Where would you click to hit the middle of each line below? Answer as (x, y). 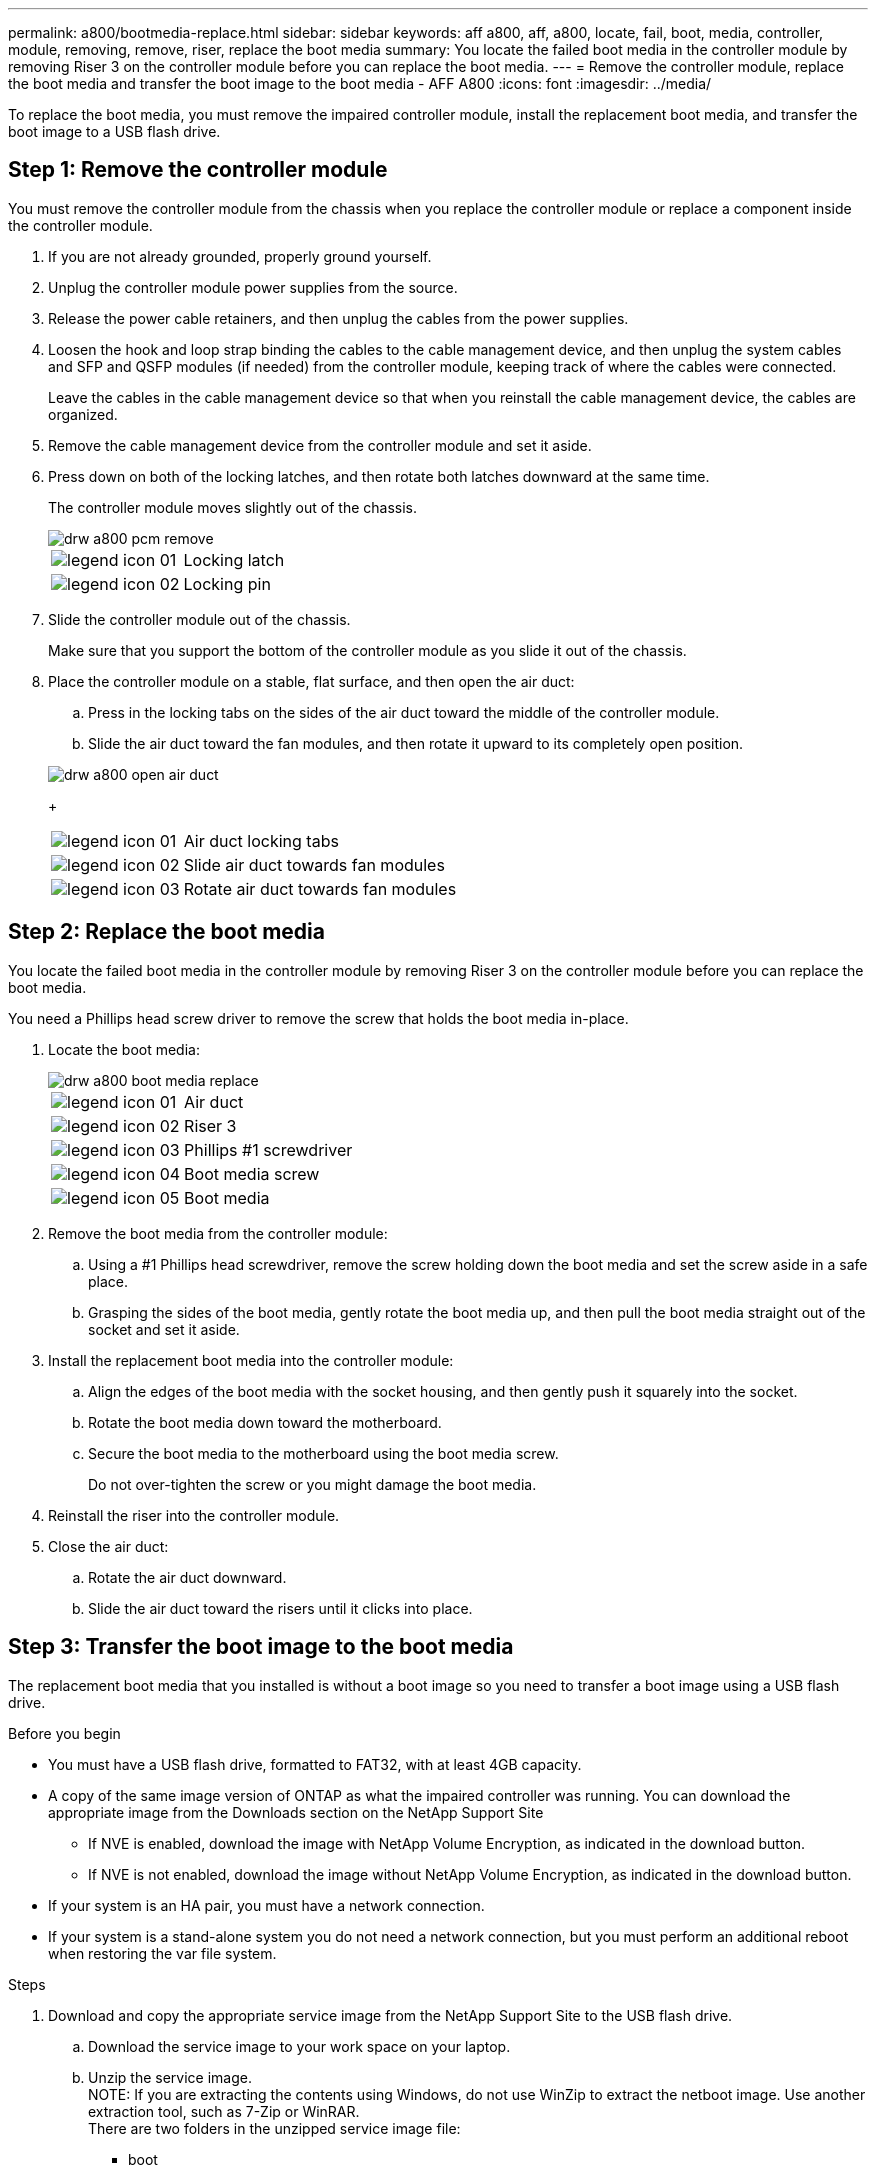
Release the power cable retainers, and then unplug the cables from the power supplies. (338, 318)
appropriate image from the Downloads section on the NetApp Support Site (296, 1812)
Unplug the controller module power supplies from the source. (253, 287)
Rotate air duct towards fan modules (320, 888)
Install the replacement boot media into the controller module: (251, 1360)
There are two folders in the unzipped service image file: (274, 2128)
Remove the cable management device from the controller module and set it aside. (320, 445)
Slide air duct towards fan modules (314, 864)
